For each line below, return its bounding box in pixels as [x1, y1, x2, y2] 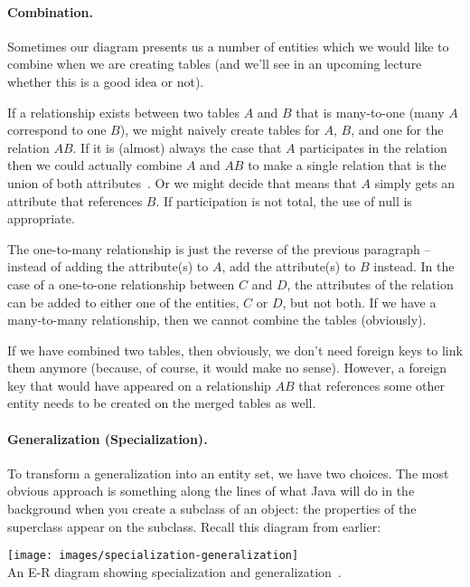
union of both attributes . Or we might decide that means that [7, 173, 357, 192]
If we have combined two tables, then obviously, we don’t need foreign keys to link [7, 340, 463, 359]
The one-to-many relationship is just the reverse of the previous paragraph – [7, 239, 431, 258]
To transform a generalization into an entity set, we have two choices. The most [7, 463, 449, 482]
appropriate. [7, 209, 75, 228]
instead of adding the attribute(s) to [7, 257, 209, 276]
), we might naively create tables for [119, 120, 320, 139]
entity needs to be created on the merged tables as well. [7, 393, 316, 412]
